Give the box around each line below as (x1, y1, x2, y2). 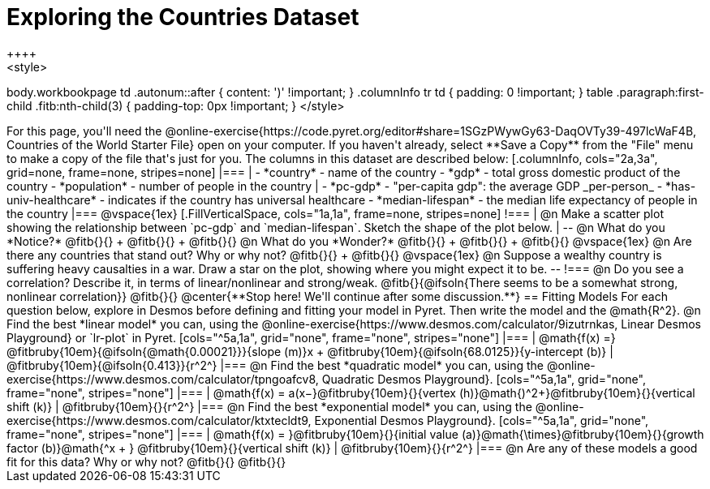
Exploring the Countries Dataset (6, 3, 359, 31)
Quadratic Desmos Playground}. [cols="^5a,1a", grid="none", (321, 371, 646, 386)
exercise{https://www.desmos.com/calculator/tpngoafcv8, (6, 371, 319, 386)
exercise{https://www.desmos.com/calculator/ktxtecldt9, (6, 413, 312, 427)
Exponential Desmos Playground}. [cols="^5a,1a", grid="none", (314, 413, 649, 427)
